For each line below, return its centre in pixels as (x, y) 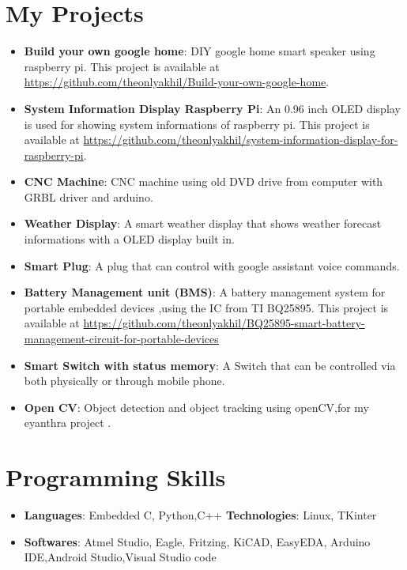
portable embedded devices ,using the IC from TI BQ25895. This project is (206, 307)
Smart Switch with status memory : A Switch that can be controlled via (210, 365)
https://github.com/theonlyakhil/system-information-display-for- (241, 140)
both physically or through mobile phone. (124, 381)
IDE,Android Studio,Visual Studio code (120, 557)
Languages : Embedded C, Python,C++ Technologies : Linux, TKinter (200, 515)
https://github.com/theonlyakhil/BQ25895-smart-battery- (224, 323)
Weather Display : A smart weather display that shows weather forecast (203, 223)
